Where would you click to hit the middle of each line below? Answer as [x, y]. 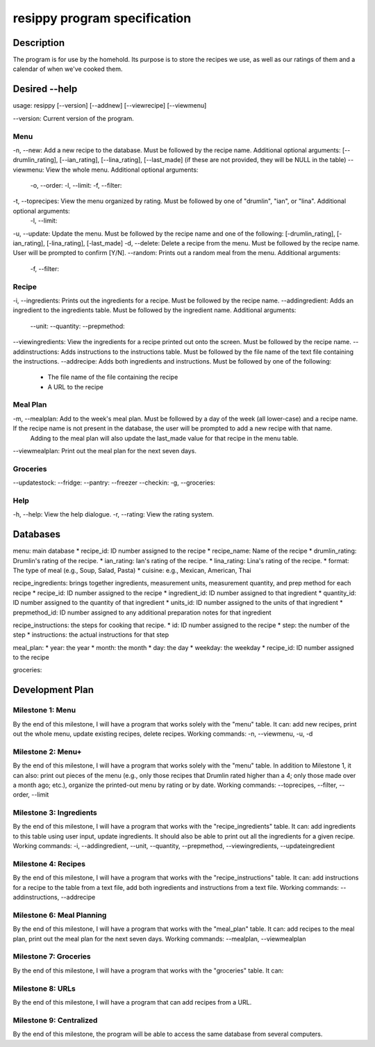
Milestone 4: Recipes [49, 864]
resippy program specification [102, 18]
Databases [37, 534]
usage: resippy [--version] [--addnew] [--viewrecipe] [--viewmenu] [110, 106]
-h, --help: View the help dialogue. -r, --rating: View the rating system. [114, 514]
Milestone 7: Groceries [52, 957]
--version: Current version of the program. [74, 118]
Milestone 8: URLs [44, 989]
